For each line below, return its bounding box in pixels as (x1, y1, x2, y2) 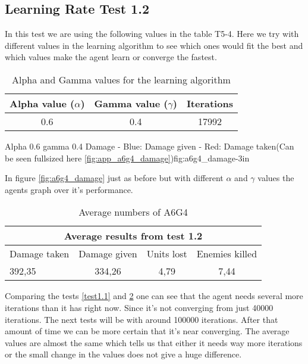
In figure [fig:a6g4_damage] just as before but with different (5, 172, 224, 184)
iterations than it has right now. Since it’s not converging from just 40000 (5, 301, 274, 313)
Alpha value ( (10, 96, 75, 110)
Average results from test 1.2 (64, 229, 203, 243)
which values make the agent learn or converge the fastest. (5, 51, 217, 63)
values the (257, 172, 294, 184)
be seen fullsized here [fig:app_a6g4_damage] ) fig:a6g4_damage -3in (5, 151, 250, 164)
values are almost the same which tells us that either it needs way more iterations (5, 336, 303, 349)
